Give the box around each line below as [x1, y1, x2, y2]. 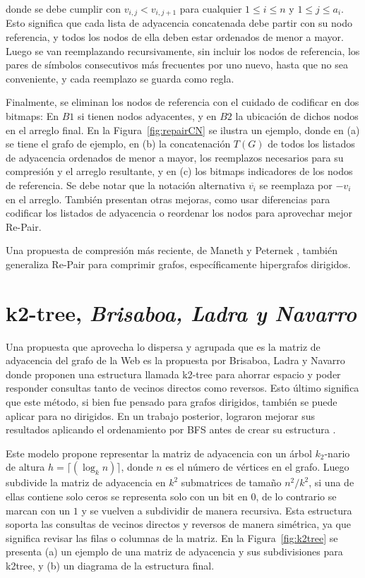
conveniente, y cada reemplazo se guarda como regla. [6, 71, 234, 85]
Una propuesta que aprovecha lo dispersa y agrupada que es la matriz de [6, 339, 321, 354]
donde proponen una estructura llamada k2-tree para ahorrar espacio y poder [6, 366, 341, 381]
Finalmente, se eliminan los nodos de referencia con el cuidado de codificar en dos [6, 95, 359, 109]
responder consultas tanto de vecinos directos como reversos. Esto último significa [6, 380, 359, 395]
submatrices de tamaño [181, 475, 282, 490]
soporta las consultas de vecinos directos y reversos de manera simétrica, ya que [6, 517, 351, 531]
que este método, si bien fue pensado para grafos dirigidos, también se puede [6, 395, 337, 409]
